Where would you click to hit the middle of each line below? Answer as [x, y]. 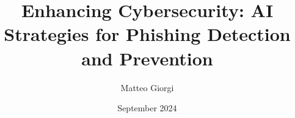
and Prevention [147, 58]
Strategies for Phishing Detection [147, 34]
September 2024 [147, 108]
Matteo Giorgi [147, 87]
